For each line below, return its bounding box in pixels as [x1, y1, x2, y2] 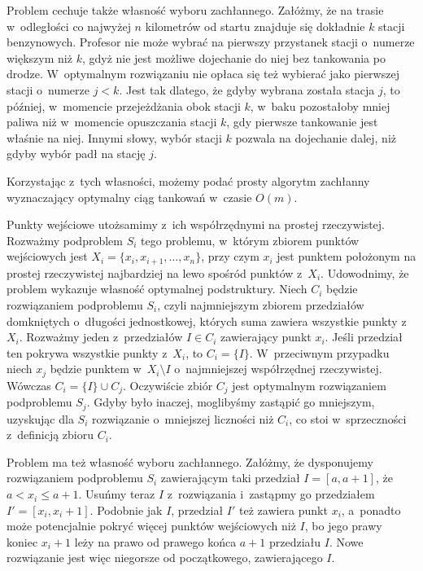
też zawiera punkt [239, 501, 328, 518]
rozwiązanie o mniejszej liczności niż [92, 410, 274, 427]
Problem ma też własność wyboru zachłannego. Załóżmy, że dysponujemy [7, 453, 373, 470]
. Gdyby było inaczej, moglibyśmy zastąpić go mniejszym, [86, 393, 375, 411]
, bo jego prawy [304, 517, 382, 534]
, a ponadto [341, 501, 401, 518]
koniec [7, 533, 38, 550]
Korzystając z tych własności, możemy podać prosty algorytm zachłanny [7, 172, 370, 189]
